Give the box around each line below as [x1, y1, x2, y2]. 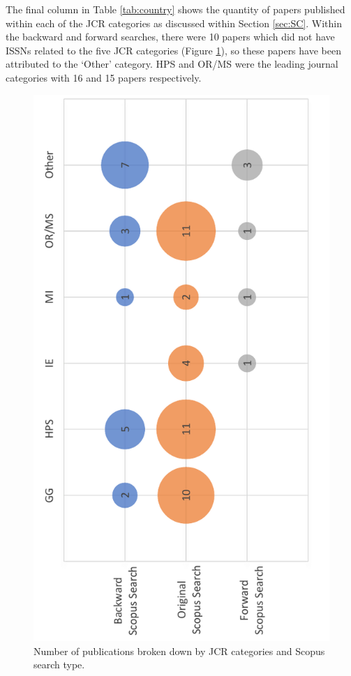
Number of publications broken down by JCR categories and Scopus [33, 643, 325, 658]
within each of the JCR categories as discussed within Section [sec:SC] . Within [6, 15, 342, 30]
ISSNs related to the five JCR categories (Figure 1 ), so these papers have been [6, 43, 341, 57]
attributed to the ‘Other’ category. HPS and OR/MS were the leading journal [6, 57, 338, 71]
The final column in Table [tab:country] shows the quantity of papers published [6, 2, 345, 16]
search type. [33, 657, 85, 672]
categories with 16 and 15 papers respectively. [6, 70, 202, 84]
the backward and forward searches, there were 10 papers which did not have [6, 29, 335, 44]
